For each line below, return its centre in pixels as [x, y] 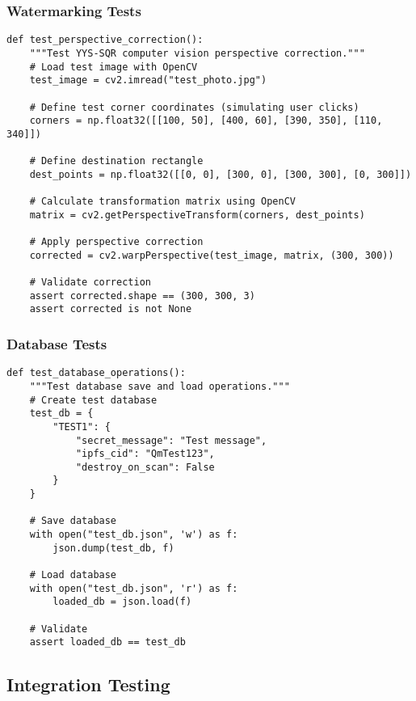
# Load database [73, 575]
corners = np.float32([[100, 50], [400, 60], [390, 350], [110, [206, 121]
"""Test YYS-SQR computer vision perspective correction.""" [197, 53]
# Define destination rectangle [116, 161]
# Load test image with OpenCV [113, 67]
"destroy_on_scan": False [145, 467]
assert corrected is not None [111, 309]
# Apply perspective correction [116, 242]
